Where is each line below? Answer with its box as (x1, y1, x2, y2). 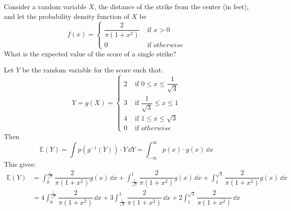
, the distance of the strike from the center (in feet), (94, 1, 249, 11)
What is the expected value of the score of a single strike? (4, 48, 176, 58)
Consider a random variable (4, 1, 87, 11)
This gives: (4, 158, 36, 169)
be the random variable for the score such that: (22, 65, 163, 75)
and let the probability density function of (4, 11, 129, 21)
